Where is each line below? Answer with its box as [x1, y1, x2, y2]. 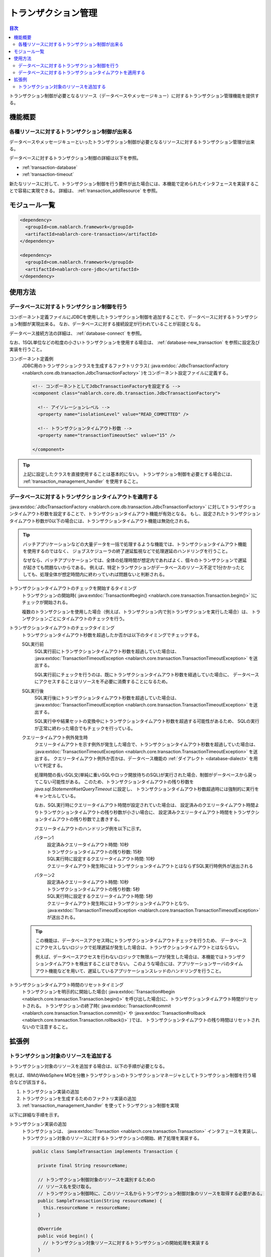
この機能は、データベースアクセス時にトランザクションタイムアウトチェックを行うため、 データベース [35, 938, 247, 944]
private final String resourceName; [38, 1162, 128, 1169]
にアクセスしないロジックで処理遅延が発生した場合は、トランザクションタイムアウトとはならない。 [35, 944, 242, 950]
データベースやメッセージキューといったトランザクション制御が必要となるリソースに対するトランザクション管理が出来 [9, 139, 255, 145]
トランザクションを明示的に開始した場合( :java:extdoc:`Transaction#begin [22, 989, 175, 995]
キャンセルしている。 [34, 793, 79, 799]
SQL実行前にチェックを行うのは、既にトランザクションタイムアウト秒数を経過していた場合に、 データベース [34, 671, 259, 677]
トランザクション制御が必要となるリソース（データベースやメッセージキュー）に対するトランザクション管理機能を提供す [9, 93, 259, 99]
